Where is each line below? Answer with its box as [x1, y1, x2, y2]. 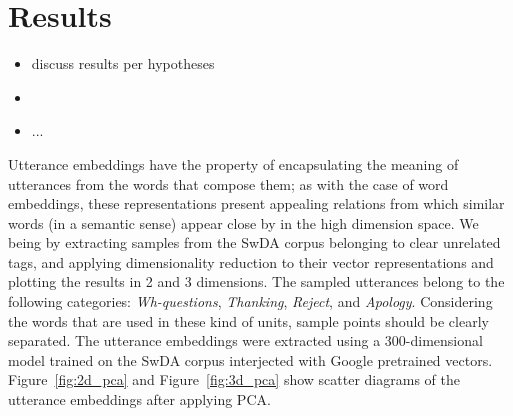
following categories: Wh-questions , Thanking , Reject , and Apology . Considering [8, 291, 493, 312]
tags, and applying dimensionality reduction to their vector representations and [8, 251, 494, 272]
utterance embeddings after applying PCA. [8, 389, 271, 410]
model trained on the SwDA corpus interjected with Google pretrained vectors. [8, 349, 493, 370]
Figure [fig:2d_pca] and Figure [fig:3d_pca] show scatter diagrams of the [8, 369, 460, 390]
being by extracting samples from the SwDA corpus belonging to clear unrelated [8, 232, 501, 253]
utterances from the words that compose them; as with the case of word [8, 173, 449, 194]
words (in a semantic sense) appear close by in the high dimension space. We [8, 212, 479, 233]
